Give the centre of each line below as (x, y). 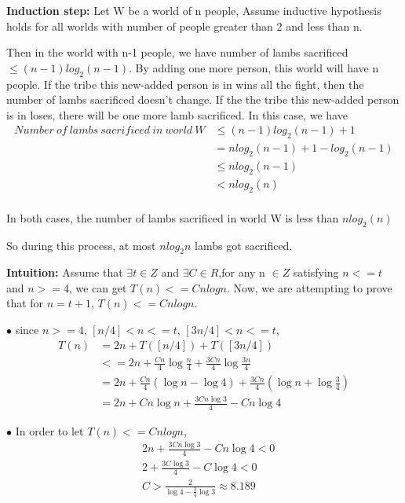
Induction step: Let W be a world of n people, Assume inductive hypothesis (194, 10)
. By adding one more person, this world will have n (254, 67)
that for (25, 303)
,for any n (242, 272)
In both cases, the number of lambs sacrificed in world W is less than (173, 217)
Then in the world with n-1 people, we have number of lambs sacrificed (177, 52)
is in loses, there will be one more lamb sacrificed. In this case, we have (177, 114)
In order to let (49, 431)
